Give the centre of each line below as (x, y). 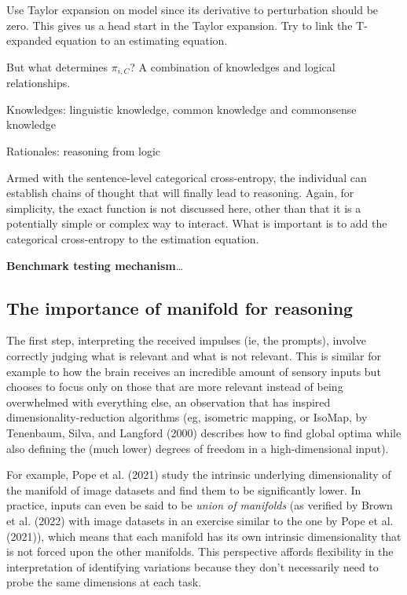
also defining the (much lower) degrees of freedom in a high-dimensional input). (198, 448)
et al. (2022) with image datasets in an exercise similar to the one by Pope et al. (200, 520)
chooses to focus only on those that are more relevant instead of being (175, 387)
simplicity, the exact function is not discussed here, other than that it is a (184, 208)
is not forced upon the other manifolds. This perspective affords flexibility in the (200, 551)
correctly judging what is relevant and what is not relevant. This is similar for (194, 355)
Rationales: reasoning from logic (84, 151)
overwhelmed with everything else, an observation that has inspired (169, 402)
